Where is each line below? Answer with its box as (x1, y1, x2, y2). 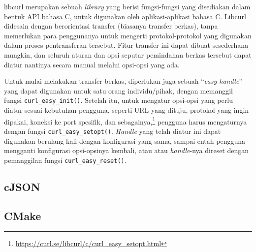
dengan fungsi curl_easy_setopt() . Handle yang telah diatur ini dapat (4, 126, 221, 136)
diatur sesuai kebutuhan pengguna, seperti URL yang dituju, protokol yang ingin (4, 105, 249, 115)
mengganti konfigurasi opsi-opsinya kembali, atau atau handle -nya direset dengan (4, 145, 249, 156)
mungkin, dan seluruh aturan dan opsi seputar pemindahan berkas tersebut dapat (4, 49, 252, 60)
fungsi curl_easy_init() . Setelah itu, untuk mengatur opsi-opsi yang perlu (4, 95, 233, 105)
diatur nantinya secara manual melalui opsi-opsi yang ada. (4, 59, 180, 69)
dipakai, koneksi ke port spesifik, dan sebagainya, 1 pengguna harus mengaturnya (4, 115, 247, 126)
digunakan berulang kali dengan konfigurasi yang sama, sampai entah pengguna (4, 135, 245, 146)
